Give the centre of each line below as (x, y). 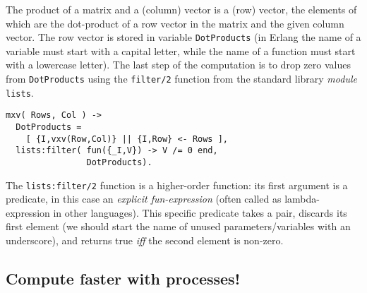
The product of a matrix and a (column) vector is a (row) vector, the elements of (181, 9)
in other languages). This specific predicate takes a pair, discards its (200, 212)
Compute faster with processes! (123, 279)
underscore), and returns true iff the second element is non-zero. (145, 240)
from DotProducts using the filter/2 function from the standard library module (181, 79)
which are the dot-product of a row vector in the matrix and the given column (175, 23)
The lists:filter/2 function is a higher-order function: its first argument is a (177, 185)
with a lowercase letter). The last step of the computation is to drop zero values (178, 65)
